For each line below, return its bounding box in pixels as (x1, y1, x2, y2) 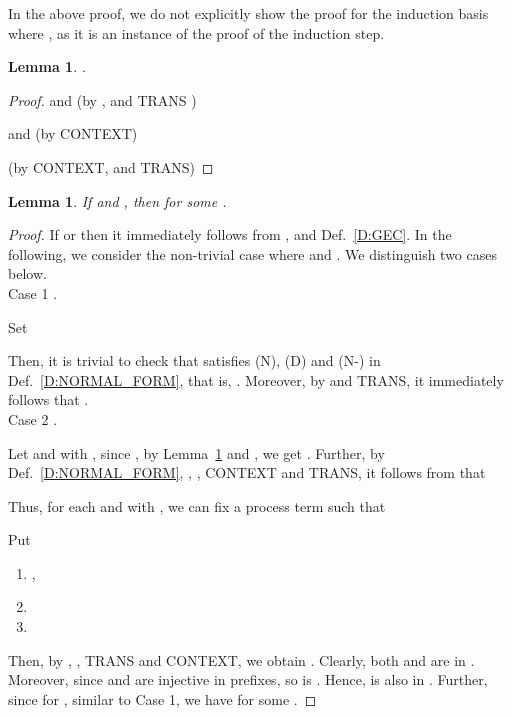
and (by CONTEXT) (8, 123, 138, 144)
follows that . (8, 389, 89, 410)
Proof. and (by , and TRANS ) (8, 89, 197, 110)
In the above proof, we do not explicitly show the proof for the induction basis (8, 3, 489, 23)
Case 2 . (8, 408, 58, 429)
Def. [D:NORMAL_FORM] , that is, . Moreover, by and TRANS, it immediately (8, 369, 504, 390)
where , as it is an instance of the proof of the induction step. (8, 22, 385, 43)
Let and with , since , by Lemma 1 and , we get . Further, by (8, 442, 385, 463)
